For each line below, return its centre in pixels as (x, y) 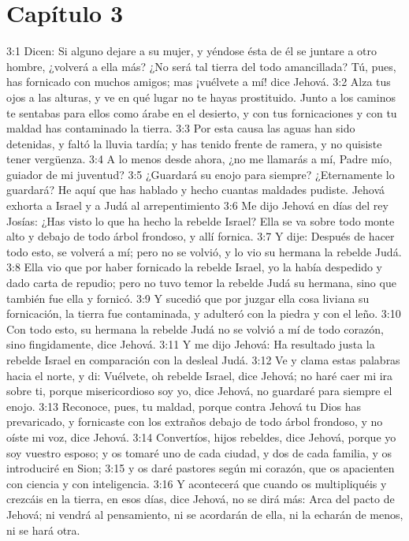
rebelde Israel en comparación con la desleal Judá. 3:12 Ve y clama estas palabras (203, 360)
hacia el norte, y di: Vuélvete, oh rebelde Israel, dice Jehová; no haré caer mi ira (200, 375)
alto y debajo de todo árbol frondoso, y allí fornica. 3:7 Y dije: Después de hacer (201, 236)
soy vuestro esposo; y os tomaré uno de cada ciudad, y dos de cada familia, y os (199, 452)
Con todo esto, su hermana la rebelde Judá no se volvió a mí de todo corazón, (195, 328)
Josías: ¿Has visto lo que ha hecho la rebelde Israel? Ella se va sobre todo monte (201, 220)
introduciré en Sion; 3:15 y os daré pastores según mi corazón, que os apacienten (201, 468)
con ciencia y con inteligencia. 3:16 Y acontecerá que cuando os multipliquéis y (197, 483)
